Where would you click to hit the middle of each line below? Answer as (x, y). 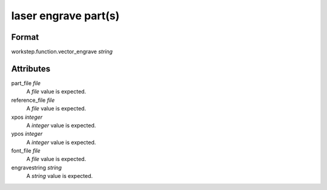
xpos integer (27, 117)
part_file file (26, 83)
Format (25, 37)
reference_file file (33, 100)
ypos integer (27, 134)
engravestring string (36, 167)
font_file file (26, 151)
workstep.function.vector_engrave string (62, 52)
